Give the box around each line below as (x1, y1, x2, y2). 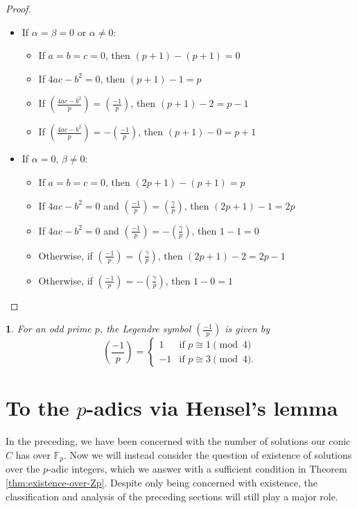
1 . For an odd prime (6, 321, 92, 336)
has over (15, 447, 51, 462)
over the (6, 462, 40, 476)
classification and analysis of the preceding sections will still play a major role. (6, 489, 338, 503)
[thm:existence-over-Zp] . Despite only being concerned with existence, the (6, 475, 318, 489)
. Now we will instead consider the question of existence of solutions (63, 447, 352, 462)
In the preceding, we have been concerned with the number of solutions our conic (6, 434, 351, 448)
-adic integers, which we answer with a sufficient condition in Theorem (48, 462, 347, 476)
